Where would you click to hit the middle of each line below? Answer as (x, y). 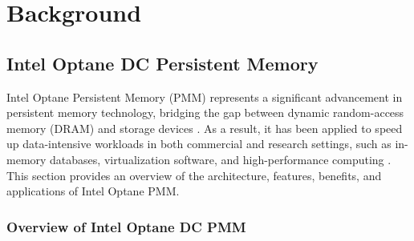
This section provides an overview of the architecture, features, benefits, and (194, 175)
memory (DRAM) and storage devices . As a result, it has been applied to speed (205, 128)
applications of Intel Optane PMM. (93, 191)
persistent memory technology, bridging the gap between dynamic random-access (205, 112)
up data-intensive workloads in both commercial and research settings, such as (199, 144)
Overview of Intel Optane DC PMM (126, 226)
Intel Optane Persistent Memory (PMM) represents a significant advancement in (205, 96)
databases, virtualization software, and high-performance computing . (221, 159)
